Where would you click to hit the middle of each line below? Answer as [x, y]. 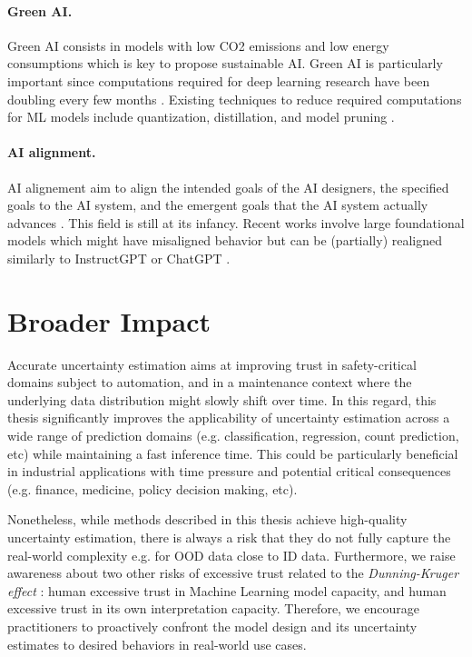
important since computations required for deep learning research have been [219, 80]
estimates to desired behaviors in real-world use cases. [157, 644]
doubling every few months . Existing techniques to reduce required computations [235, 99]
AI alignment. [52, 152]
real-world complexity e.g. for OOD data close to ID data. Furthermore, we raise [231, 555]
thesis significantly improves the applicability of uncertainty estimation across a [229, 418]
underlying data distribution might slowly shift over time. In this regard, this [222, 399]
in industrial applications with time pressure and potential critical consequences [229, 471]
